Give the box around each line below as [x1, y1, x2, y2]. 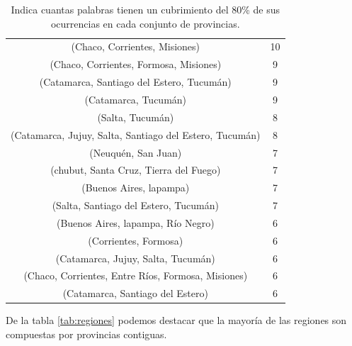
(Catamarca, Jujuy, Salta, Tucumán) [55, 250, 215, 265]
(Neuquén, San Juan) [89, 145, 182, 160]
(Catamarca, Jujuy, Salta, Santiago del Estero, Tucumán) [11, 127, 261, 142]
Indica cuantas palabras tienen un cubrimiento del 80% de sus [11, 2, 280, 16]
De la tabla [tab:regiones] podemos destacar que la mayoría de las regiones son [6, 313, 347, 328]
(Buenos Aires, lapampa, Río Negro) [56, 215, 215, 230]
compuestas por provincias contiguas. [6, 326, 167, 341]
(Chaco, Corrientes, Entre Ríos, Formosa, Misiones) [23, 268, 248, 283]
